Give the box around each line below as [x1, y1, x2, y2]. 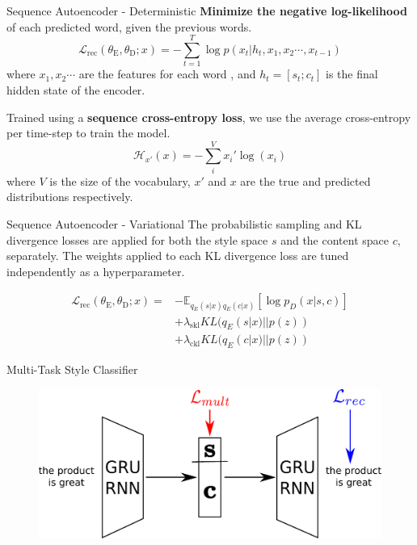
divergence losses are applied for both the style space [6, 231, 268, 248]
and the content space [280, 231, 390, 248]
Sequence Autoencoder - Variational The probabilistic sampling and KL [6, 216, 362, 232]
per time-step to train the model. [6, 124, 171, 141]
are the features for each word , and [78, 65, 256, 82]
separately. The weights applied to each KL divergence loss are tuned [6, 247, 349, 264]
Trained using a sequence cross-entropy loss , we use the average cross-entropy [6, 108, 411, 125]
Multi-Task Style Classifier [6, 361, 138, 378]
